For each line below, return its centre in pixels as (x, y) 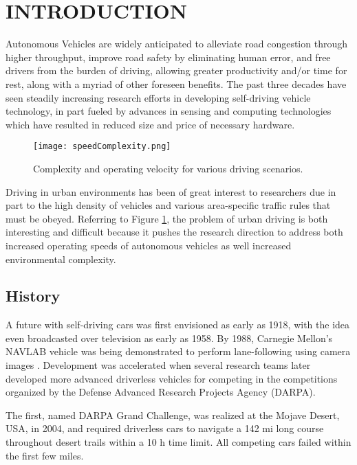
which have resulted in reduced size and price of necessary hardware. (150, 124)
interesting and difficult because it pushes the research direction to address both (174, 232)
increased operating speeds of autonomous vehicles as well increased (149, 245)
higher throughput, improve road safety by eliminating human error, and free (168, 57)
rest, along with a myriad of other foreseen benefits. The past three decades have (176, 83)
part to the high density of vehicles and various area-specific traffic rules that (168, 205)
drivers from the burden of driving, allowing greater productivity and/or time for (176, 70)
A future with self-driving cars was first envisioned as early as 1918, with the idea (178, 325)
